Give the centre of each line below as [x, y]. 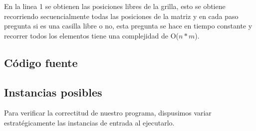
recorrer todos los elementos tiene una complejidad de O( [91, 35]
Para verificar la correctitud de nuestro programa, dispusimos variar [108, 113]
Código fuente [41, 62]
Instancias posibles [53, 92]
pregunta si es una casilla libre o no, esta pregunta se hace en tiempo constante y [128, 26]
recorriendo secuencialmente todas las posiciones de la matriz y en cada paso [121, 16]
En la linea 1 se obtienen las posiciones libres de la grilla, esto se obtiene [115, 6]
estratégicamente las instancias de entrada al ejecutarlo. [89, 122]
